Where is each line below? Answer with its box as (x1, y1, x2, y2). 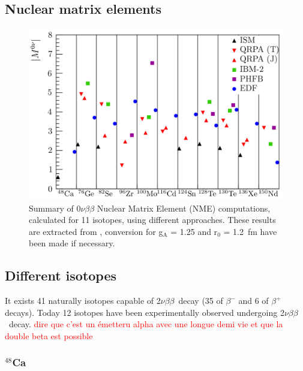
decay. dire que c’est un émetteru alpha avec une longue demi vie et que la (8, 318, 283, 330)
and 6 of (238, 294, 269, 307)
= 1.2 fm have (223, 225, 277, 237)
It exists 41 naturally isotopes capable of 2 (5, 294, 161, 307)
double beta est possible (5, 329, 93, 342)
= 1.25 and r (170, 225, 218, 237)
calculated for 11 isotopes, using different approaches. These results (29, 213, 276, 226)
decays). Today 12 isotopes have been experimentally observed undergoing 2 (5, 306, 284, 318)
